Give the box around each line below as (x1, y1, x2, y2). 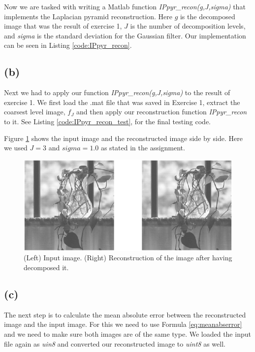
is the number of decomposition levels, (130, 21, 246, 31)
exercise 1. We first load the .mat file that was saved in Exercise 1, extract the (4, 97, 240, 107)
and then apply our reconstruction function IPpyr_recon (76, 106, 247, 117)
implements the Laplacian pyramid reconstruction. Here (4, 11, 172, 21)
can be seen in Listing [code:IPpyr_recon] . (4, 40, 132, 50)
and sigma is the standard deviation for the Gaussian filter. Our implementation (4, 30, 246, 40)
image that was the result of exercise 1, (4, 21, 122, 31)
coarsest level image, (4, 106, 65, 117)
